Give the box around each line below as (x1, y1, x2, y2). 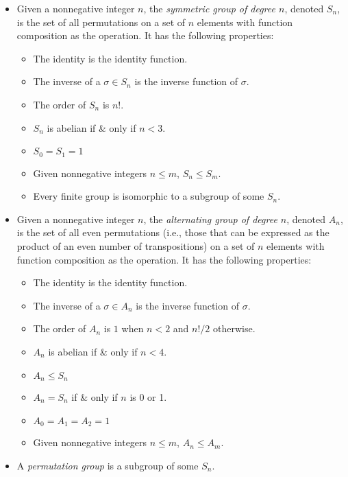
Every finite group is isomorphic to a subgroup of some (33, 189, 264, 203)
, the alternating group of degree (143, 211, 277, 226)
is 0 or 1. (129, 390, 167, 404)
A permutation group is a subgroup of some (16, 458, 199, 472)
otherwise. (213, 321, 256, 336)
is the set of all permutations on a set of (16, 14, 186, 29)
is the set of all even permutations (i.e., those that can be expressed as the (16, 225, 330, 240)
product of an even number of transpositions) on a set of (16, 238, 255, 253)
